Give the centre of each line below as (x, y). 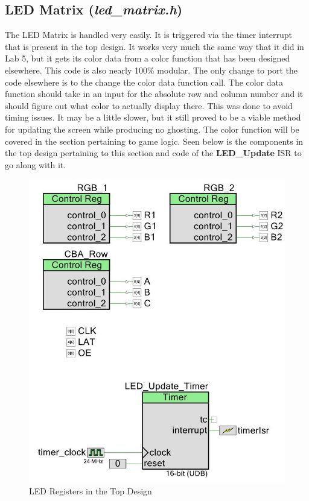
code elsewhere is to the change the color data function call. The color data (144, 82)
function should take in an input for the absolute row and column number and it (154, 94)
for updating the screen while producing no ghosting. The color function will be (152, 129)
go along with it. (36, 164)
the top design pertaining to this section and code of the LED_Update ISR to (153, 153)
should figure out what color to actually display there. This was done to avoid (149, 105)
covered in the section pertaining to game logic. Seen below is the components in (154, 141)
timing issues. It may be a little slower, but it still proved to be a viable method (153, 117)
